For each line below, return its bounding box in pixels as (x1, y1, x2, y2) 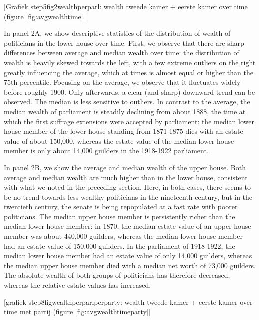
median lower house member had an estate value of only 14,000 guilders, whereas (4, 250, 252, 261)
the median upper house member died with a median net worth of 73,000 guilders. (4, 260, 256, 270)
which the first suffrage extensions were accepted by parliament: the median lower (4, 116, 254, 126)
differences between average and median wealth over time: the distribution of (4, 47, 239, 58)
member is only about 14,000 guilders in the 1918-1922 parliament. (4, 145, 209, 156)
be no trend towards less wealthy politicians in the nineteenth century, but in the (4, 191, 253, 202)
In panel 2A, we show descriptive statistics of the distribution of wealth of (4, 28, 231, 38)
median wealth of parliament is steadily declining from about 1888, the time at (4, 106, 246, 116)
